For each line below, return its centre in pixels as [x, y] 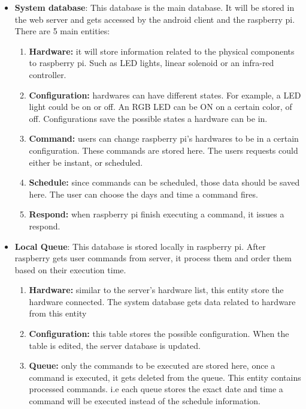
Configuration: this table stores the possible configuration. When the [159, 334]
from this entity [58, 313]
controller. [48, 74]
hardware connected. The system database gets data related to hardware [162, 301]
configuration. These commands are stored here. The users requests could [163, 150]
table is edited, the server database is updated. [115, 345]
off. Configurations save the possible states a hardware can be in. [148, 118]
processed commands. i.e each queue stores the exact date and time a [156, 389]
